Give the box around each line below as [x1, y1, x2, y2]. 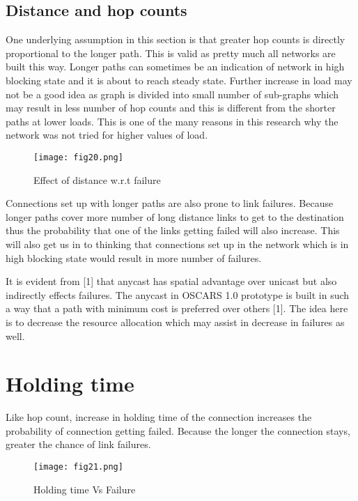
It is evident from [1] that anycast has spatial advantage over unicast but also [6, 274, 337, 288]
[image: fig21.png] [33, 462, 123, 472]
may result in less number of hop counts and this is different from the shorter [6, 100, 336, 115]
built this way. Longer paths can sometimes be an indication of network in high [6, 59, 345, 74]
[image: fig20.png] [33, 152, 123, 162]
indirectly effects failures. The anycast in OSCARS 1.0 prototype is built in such [6, 287, 350, 302]
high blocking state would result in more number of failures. [6, 250, 262, 265]
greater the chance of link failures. [6, 437, 151, 452]
